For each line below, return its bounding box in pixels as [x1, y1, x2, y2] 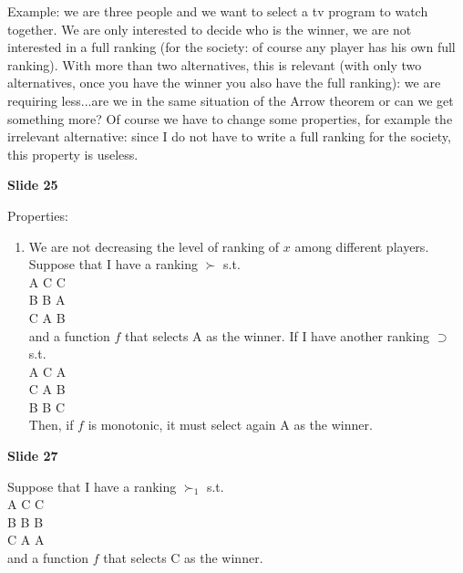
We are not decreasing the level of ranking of [28, 236, 280, 255]
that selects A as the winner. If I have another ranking [125, 326, 430, 345]
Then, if [28, 415, 74, 434]
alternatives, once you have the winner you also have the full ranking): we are [7, 73, 441, 92]
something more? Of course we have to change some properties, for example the [7, 109, 453, 128]
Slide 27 [7, 446, 58, 465]
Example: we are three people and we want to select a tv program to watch [7, 2, 428, 20]
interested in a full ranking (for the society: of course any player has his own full [7, 37, 456, 57]
